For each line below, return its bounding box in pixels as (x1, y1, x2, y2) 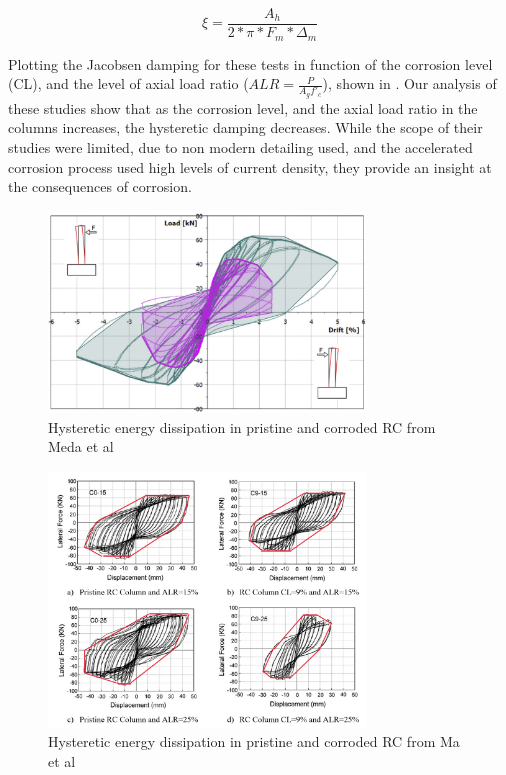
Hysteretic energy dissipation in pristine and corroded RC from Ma (48, 731, 460, 752)
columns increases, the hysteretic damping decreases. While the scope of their (8, 117, 483, 138)
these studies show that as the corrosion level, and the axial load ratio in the (8, 97, 478, 118)
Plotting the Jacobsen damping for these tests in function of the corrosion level (8, 53, 493, 74)
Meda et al (48, 436, 114, 457)
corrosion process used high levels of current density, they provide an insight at (8, 156, 492, 177)
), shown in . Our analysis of (322, 73, 497, 94)
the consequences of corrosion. (8, 176, 192, 197)
